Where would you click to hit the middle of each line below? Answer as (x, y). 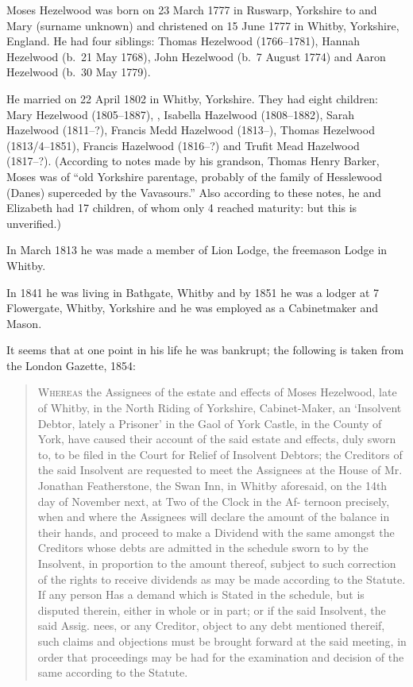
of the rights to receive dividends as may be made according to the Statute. (222, 579)
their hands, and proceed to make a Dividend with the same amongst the (216, 532)
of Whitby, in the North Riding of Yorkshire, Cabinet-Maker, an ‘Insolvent (220, 408)
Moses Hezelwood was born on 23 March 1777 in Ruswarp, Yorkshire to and (192, 10)
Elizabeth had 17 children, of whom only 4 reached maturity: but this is (182, 208)
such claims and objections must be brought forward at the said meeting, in (222, 641)
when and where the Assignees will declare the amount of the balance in (214, 517)
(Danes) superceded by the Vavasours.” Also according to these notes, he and (194, 192)
